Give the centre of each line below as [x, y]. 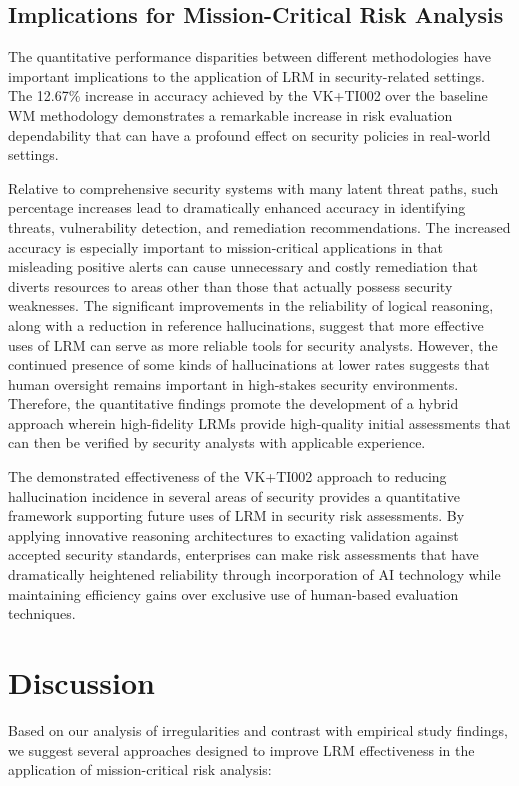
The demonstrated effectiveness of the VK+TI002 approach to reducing [227, 476]
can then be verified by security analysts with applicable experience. [217, 442]
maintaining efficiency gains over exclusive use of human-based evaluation [233, 593]
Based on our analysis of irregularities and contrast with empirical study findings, [258, 729]
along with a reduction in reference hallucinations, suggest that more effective [246, 324]
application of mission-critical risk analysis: [140, 769]
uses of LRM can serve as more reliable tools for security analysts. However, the [253, 344]
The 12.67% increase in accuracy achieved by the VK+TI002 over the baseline [248, 95]
